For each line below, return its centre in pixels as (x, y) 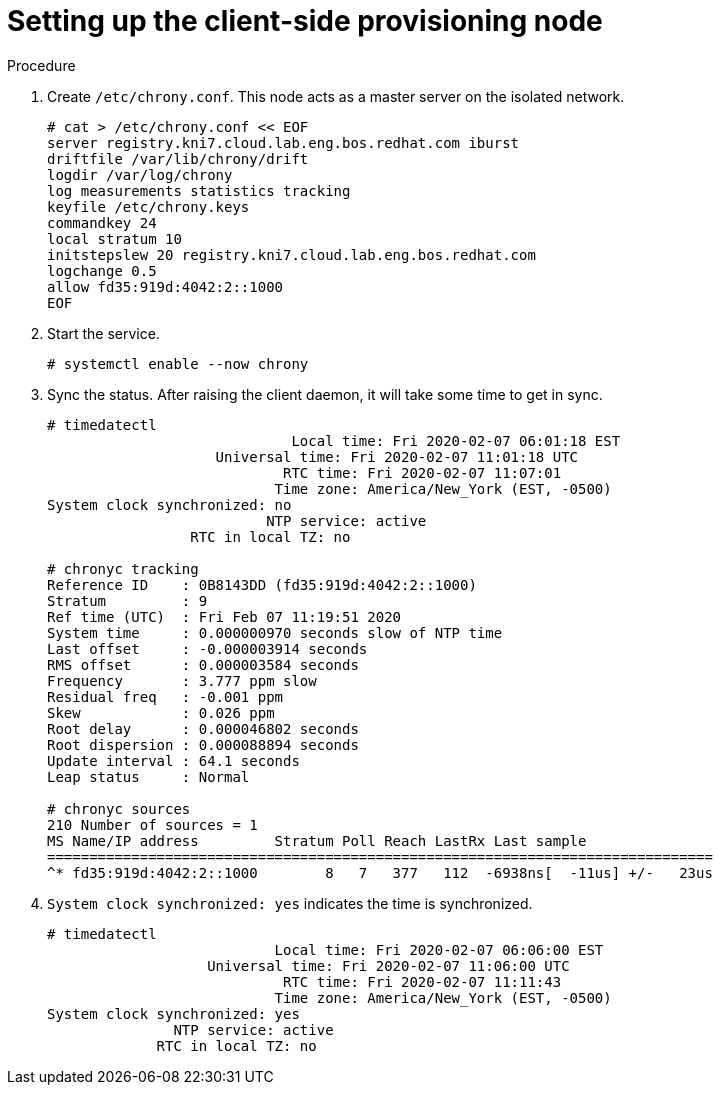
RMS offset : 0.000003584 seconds (203, 664)
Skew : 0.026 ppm (161, 712)
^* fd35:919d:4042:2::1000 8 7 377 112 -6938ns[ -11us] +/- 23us (380, 872)
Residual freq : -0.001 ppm (165, 696)
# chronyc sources (119, 808)
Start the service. (103, 333)
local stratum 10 (114, 238)
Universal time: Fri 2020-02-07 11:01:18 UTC (397, 456)
